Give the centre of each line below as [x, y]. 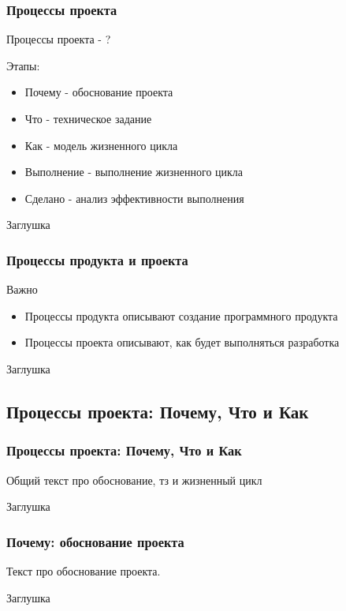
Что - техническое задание [88, 118]
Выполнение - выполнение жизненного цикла [134, 172]
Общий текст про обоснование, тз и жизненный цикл [134, 480]
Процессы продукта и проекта [97, 259]
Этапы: [23, 65]
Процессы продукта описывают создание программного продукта [181, 315]
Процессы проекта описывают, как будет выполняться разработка [182, 342]
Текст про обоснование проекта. [84, 570]
